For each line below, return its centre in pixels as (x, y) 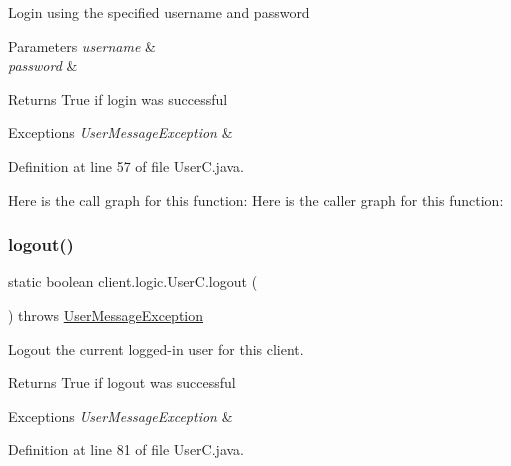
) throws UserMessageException (106, 314)
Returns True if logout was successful (122, 382)
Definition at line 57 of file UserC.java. (126, 165)
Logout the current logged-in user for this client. (156, 348)
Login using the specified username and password (159, 12)
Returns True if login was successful (118, 98)
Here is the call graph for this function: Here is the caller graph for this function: (256, 199)
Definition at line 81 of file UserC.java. (126, 449)
